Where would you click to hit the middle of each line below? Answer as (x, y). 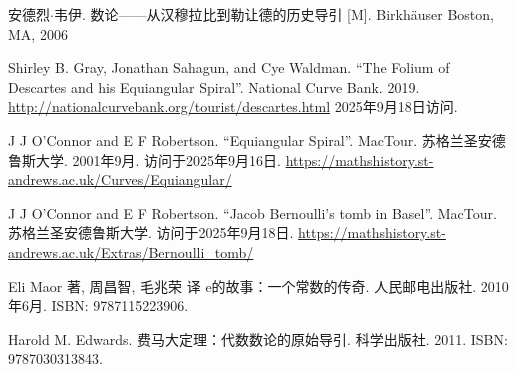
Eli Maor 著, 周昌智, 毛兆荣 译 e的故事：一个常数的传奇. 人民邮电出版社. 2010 (258, 285)
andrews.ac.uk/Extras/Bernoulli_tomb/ (131, 251)
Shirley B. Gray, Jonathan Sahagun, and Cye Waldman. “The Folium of (229, 67)
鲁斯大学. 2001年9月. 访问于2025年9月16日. (144, 159)
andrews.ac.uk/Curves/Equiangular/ (120, 179)
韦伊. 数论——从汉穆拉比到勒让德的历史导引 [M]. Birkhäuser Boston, (273, 14)
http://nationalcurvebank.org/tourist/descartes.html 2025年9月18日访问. (233, 106)
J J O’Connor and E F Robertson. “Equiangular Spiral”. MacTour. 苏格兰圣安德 (257, 139)
